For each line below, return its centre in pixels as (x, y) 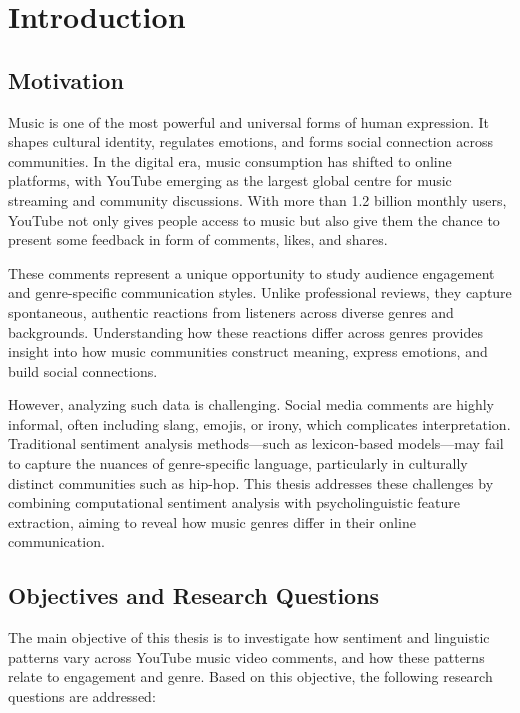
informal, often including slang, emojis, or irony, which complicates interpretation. (259, 423)
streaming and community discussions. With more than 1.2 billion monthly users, (257, 199)
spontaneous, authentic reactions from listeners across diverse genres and (231, 311)
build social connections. (83, 370)
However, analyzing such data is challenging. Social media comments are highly (251, 404)
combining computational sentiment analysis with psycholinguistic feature (234, 502)
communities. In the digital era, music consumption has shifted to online (230, 160)
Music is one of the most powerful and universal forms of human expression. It (248, 121)
